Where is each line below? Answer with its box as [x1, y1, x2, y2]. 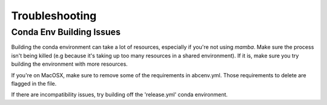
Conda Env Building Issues [11, 27, 121, 37]
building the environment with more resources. [11, 60, 128, 68]
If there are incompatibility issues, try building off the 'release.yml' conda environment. [11, 91, 228, 98]
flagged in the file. [11, 80, 57, 87]
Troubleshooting [11, 9, 97, 22]
